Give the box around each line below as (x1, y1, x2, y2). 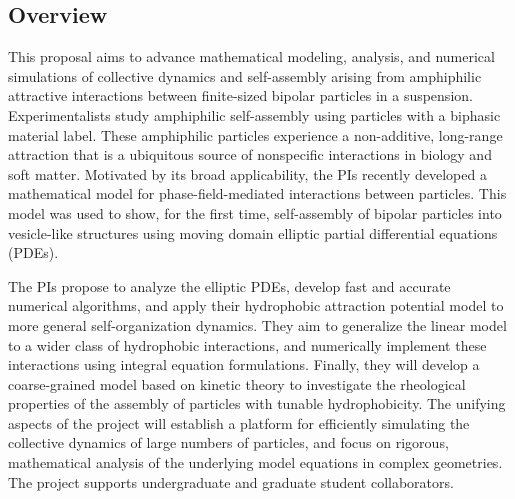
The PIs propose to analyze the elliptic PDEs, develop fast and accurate (8, 275, 451, 296)
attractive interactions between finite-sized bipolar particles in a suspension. (8, 85, 473, 106)
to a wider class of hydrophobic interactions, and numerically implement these (8, 334, 487, 355)
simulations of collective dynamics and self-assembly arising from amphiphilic (8, 65, 482, 86)
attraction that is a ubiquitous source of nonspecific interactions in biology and (8, 144, 492, 165)
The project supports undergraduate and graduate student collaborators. (8, 471, 454, 492)
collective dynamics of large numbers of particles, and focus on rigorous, (8, 432, 449, 453)
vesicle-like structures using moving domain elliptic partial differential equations (8, 222, 498, 243)
